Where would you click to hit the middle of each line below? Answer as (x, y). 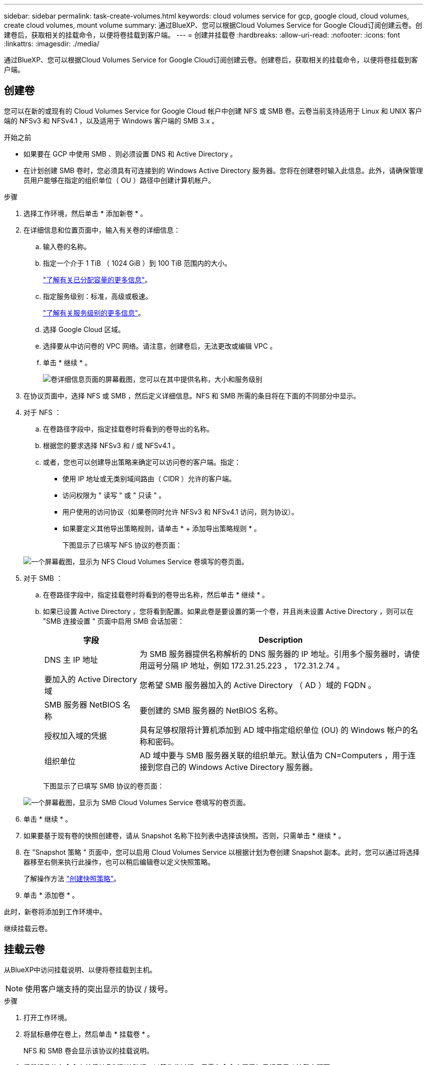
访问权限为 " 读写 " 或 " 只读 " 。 (114, 495)
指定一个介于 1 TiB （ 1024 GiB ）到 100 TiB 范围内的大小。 (137, 263)
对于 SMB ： (43, 578)
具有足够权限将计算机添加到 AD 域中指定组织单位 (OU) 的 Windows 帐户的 (275, 730)
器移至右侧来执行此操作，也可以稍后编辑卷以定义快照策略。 (119, 862)
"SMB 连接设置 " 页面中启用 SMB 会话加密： (114, 621)
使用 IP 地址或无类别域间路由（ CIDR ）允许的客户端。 (149, 478)
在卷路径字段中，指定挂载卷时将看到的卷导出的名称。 (128, 429)
